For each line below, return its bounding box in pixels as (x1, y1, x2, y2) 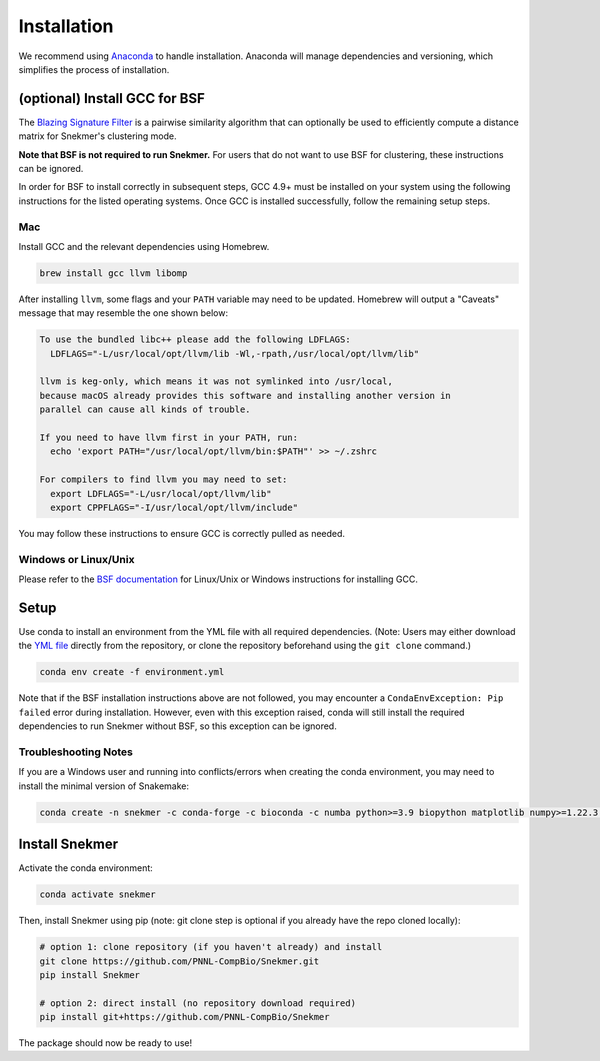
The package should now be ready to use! (18, 1037, 193, 1049)
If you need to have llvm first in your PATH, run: (39, 432, 299, 444)
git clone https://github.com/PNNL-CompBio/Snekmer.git (39, 955, 320, 967)
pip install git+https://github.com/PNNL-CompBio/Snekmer (39, 1011, 330, 1023)
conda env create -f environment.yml (39, 666, 225, 678)
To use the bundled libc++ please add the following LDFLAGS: (39, 334, 351, 345)
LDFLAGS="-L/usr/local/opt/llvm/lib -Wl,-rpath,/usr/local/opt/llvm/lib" (50, 348, 420, 359)
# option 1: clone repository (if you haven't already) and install (39, 941, 383, 953)
